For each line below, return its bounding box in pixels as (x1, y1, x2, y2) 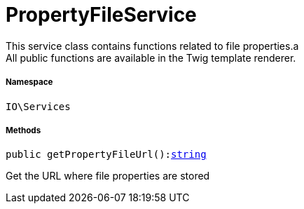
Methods (6, 125, 41, 135)
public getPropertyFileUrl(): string (6, 149, 207, 161)
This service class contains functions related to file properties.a (6, 39, 299, 52)
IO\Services (6, 100, 71, 112)
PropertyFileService (6, 3, 197, 27)
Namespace (6, 77, 53, 88)
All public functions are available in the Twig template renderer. (6, 51, 296, 64)
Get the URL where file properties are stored (6, 170, 210, 182)
